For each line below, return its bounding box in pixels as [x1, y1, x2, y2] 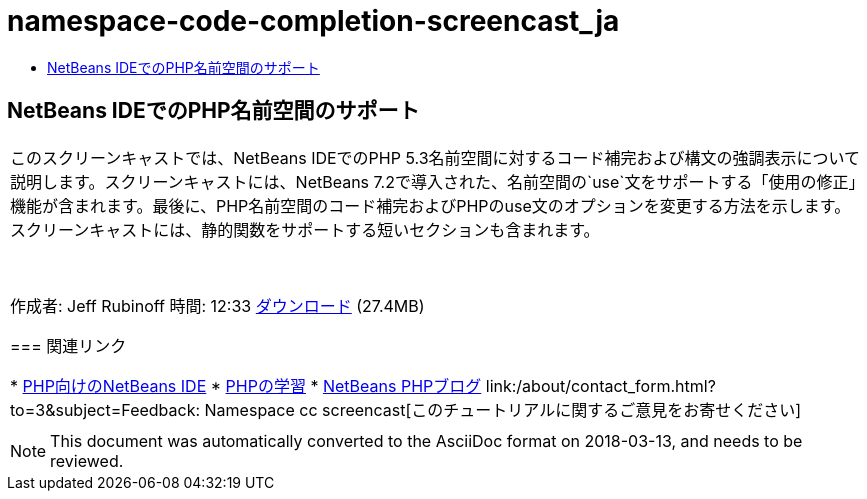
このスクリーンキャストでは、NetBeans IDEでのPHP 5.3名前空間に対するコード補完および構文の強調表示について [10, 147, 861, 168]
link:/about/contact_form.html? [485, 375, 716, 396]
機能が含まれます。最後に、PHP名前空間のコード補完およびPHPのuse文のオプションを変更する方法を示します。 [10, 195, 851, 216]
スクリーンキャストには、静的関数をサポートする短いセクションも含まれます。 [10, 219, 600, 240]
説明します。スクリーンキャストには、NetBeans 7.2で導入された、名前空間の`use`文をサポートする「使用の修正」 [10, 171, 857, 192]
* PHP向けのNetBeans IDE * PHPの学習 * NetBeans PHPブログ [10, 375, 482, 396]
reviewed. [50, 450, 124, 471]
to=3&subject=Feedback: [10, 399, 201, 420]
